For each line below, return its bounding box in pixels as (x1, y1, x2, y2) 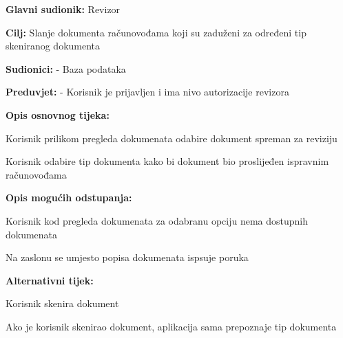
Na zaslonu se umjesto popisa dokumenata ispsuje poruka (6, 250, 249, 264)
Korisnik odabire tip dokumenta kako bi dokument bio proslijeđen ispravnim (6, 154, 329, 168)
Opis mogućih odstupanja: (6, 190, 132, 205)
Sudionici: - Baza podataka (6, 61, 126, 76)
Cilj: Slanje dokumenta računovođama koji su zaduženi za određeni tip (6, 25, 306, 39)
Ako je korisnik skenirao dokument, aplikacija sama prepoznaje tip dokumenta (6, 319, 337, 333)
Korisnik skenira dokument (6, 296, 119, 311)
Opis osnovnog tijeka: (6, 107, 110, 122)
